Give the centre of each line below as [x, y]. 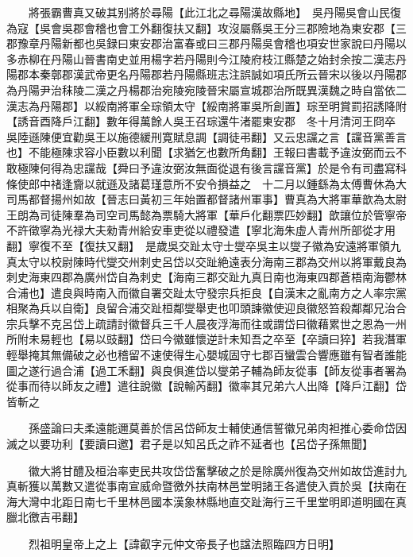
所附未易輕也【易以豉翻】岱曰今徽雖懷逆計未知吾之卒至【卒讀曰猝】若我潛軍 [206, 339]
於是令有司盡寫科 [362, 167]
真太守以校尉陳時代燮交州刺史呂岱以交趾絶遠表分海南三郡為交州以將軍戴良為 [206, 261]
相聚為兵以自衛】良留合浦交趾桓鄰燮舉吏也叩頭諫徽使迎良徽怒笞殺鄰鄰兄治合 [206, 308]
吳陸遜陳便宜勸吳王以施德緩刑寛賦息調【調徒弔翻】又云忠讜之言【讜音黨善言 [206, 136]
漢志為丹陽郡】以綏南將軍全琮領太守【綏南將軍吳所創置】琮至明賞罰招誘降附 [206, 105]
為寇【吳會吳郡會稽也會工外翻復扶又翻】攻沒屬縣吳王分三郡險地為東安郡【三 [206, 27]
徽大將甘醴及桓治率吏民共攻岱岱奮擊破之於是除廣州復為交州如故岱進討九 [217, 470]
